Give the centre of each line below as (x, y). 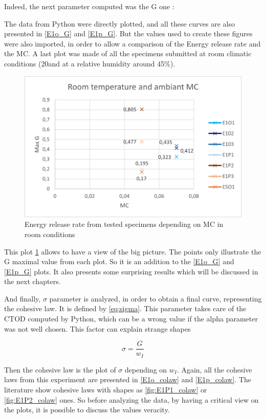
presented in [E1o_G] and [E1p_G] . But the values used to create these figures (128, 33)
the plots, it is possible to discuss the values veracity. (87, 410)
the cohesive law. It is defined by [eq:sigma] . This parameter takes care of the (125, 308)
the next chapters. (32, 281)
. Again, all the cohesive (214, 369)
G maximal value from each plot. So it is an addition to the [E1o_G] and (119, 261)
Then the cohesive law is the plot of (60, 369)
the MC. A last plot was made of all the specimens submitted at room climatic (128, 53)
